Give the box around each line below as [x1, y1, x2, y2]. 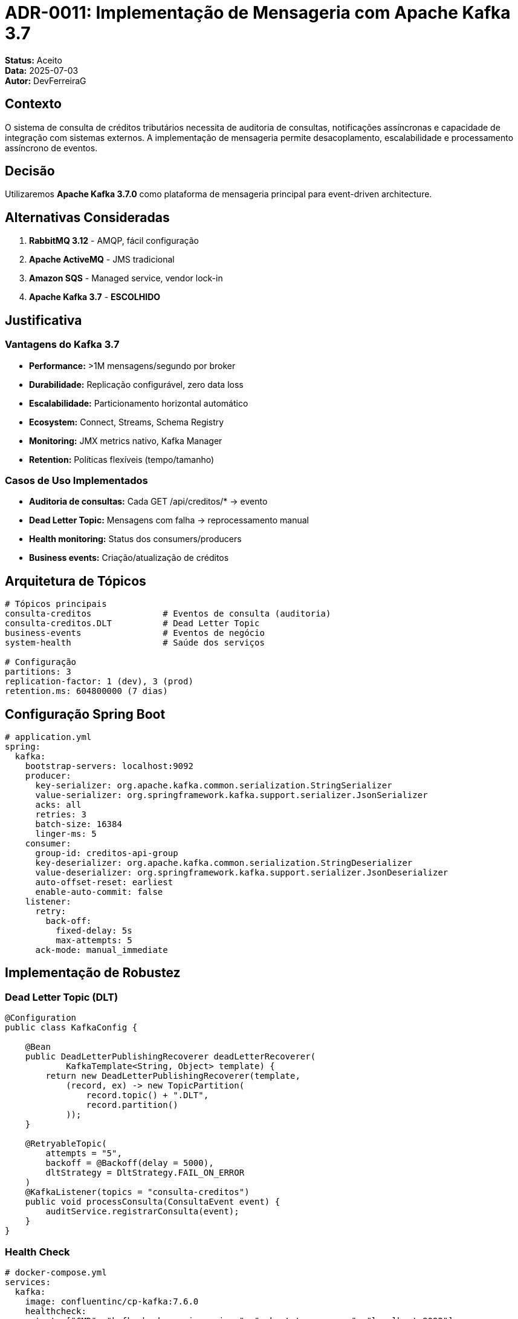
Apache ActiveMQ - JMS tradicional [29, 254, 175, 265]
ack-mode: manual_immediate [35, 944, 168, 955]
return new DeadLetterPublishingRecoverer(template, [45, 1071, 300, 1081]
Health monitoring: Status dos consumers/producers [29, 534, 242, 545]
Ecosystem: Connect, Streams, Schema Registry [29, 416, 224, 427]
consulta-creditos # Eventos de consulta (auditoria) [5, 609, 331, 619]
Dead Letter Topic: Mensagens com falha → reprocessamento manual [29, 515, 309, 526]
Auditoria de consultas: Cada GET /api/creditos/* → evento [29, 496, 268, 507]
